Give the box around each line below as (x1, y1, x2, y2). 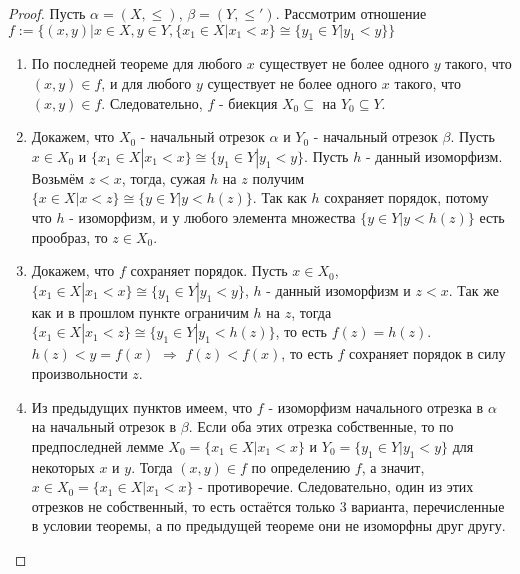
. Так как (252, 187, 307, 208)
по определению (251, 456, 351, 477)
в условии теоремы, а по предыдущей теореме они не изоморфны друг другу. (31, 515, 506, 536)
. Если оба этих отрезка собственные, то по (188, 416, 454, 437)
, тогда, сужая (121, 167, 206, 188)
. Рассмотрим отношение (275, 3, 427, 23)
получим (252, 167, 305, 188)
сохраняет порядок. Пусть (130, 260, 288, 281)
